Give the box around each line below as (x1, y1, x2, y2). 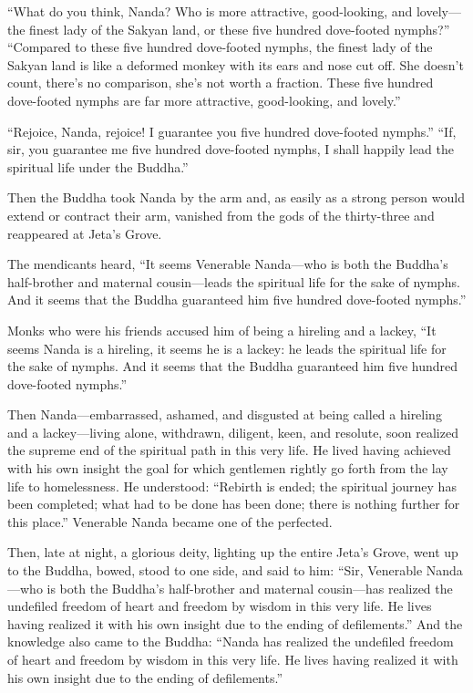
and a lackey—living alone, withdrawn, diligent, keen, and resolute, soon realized (7, 422, 458, 441)
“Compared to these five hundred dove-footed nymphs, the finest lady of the (7, 37, 433, 57)
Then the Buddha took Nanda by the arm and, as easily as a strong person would (7, 188, 465, 207)
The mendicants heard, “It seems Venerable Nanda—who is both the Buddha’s (7, 254, 448, 274)
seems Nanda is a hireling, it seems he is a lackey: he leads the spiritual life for (7, 338, 447, 357)
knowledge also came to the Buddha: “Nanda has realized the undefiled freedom (7, 632, 454, 651)
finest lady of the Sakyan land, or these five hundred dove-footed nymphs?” (29, 19, 450, 38)
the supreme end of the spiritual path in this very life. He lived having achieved (7, 440, 451, 460)
